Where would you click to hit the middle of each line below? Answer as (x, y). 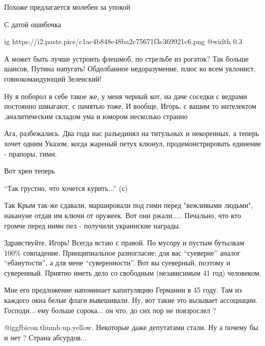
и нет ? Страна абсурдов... (45, 337)
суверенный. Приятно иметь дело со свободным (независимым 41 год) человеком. (133, 272)
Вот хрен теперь (30, 171)
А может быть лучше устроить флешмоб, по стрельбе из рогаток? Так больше (127, 58)
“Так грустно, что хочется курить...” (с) (66, 188)
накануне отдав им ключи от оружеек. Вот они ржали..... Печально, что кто (123, 215)
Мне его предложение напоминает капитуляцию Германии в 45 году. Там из (123, 290)
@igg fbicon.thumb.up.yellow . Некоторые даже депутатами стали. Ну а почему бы (131, 327)
